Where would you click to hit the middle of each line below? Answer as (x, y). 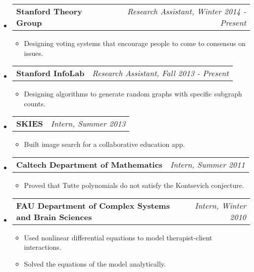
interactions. (43, 247)
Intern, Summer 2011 (208, 164)
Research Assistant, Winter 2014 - (187, 11)
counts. (35, 103)
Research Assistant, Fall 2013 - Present (160, 73)
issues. (33, 53)
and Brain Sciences (54, 217)
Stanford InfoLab (50, 73)
